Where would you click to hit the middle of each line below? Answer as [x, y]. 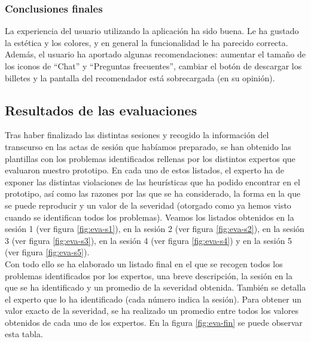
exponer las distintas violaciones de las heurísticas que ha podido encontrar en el [153, 181]
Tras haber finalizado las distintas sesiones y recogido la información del [137, 135]
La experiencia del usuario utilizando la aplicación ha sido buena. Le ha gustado [152, 31]
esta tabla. [24, 334]
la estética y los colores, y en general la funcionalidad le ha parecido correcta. [147, 42]
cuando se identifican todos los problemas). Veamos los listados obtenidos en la [150, 217]
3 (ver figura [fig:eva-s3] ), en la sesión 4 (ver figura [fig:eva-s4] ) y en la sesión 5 [149, 240]
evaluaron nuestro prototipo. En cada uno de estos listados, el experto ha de [145, 170]
